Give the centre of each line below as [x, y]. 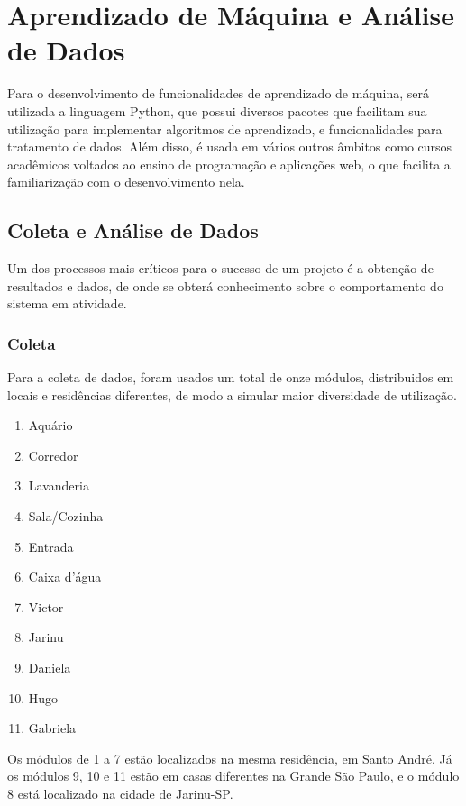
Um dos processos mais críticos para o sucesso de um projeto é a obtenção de [220, 268]
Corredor [53, 455]
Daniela [50, 668]
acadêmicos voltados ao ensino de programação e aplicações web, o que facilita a [229, 164]
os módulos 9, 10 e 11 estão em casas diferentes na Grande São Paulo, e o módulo [233, 776]
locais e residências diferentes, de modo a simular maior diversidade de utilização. [232, 394]
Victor [46, 606]
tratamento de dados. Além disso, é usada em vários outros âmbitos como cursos [230, 147]
